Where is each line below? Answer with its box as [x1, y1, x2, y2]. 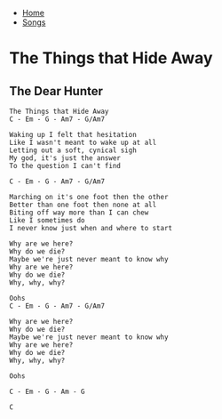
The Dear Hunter [9, 84, 104, 99]
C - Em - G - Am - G [9, 387, 86, 396]
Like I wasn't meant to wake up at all [9, 138, 157, 147]
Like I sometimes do [9, 216, 86, 225]
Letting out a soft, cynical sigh [9, 146, 138, 155]
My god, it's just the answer [9, 154, 122, 163]
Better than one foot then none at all [9, 200, 157, 209]
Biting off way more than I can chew [9, 208, 149, 217]
